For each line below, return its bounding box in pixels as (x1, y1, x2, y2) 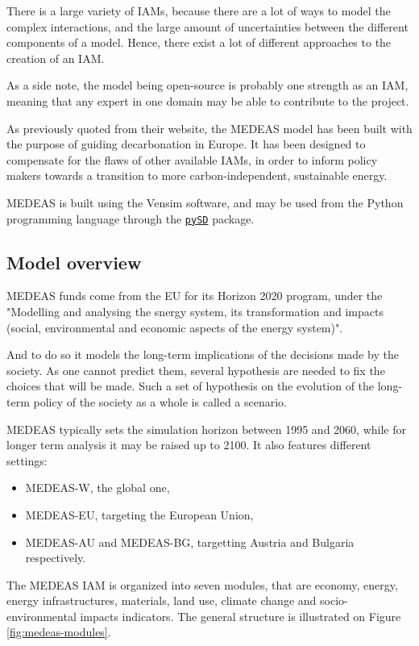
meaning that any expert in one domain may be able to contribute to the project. (6, 92, 409, 109)
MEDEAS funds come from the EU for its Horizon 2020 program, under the (6, 287, 383, 304)
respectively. (25, 549, 86, 566)
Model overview (6, 249, 142, 274)
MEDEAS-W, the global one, (25, 479, 170, 496)
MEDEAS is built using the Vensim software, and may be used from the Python (6, 194, 404, 210)
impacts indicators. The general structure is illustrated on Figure (80, 607, 401, 624)
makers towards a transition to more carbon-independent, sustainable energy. (6, 167, 388, 184)
